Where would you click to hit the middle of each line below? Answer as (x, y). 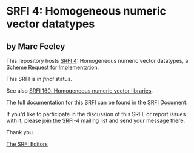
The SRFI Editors (27, 144)
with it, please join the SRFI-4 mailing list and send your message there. (96, 120)
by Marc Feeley (36, 46)
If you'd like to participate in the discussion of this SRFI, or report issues (96, 114)
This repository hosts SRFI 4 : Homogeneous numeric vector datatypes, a (97, 61)
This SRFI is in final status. (39, 79)
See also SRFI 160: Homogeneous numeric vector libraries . (80, 91)
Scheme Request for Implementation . (53, 67)
